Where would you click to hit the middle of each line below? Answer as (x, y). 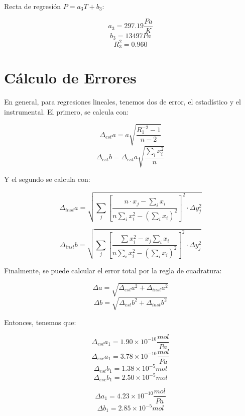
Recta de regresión (33, 6)
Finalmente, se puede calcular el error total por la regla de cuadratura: (113, 271)
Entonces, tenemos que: (40, 322)
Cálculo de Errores (70, 78)
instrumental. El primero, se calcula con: (67, 111)
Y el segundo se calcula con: (47, 179)
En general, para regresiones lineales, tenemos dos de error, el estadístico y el (122, 102)
